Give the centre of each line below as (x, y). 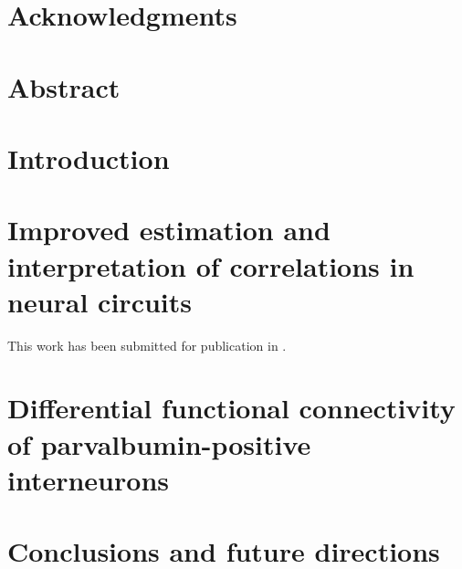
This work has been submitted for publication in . (147, 345)
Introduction (89, 158)
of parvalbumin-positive (159, 443)
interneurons (88, 479)
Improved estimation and (169, 230)
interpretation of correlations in (211, 265)
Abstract (64, 86)
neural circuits (100, 301)
